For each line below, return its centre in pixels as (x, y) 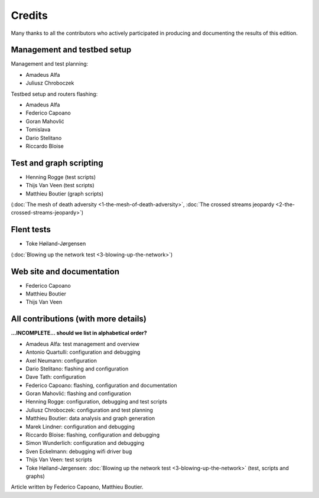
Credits (30, 15)
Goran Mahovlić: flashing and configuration (78, 393)
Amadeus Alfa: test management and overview (83, 344)
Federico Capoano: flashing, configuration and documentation (101, 385)
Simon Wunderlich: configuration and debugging (85, 443)
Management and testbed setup (71, 50)
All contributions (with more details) (79, 319)
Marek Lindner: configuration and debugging (80, 427)
